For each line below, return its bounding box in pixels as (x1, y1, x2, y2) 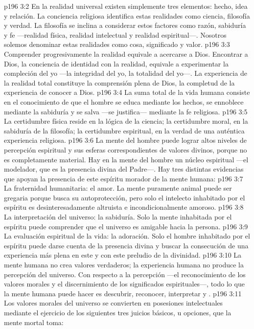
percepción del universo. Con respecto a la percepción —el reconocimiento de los (4, 269, 246, 279)
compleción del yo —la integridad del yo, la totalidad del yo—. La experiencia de (4, 68, 247, 78)
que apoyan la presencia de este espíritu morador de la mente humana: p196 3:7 (4, 173, 243, 183)
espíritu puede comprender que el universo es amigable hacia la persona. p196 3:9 (4, 221, 248, 231)
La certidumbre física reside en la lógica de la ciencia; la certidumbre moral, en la (4, 116, 248, 126)
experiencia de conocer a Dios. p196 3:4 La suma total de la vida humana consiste (4, 87, 250, 97)
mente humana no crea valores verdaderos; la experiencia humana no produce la (4, 260, 244, 270)
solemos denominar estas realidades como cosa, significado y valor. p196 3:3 (4, 39, 230, 49)
